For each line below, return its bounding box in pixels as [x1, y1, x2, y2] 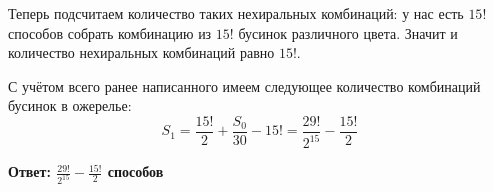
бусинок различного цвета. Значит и [238, 22, 458, 43]
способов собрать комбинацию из [8, 22, 212, 43]
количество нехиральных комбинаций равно [8, 42, 275, 63]
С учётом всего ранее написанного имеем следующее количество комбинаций [8, 75, 481, 96]
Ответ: [8, 161, 51, 182]
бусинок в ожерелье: [8, 95, 132, 116]
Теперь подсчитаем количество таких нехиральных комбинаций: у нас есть [8, 3, 464, 23]
